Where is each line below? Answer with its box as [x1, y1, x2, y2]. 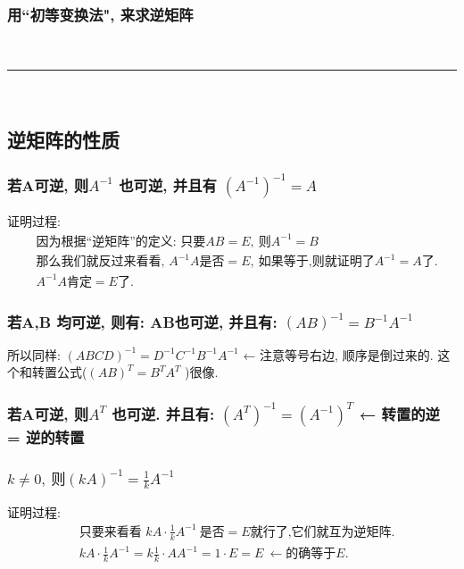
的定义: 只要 [135, 235, 206, 248]
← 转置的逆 [359, 402, 440, 424]
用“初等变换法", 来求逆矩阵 [7, 3, 194, 25]
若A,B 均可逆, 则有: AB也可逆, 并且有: [7, 310, 278, 332]
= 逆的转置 [7, 425, 85, 448]
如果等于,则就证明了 [258, 255, 375, 269]
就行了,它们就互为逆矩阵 [250, 525, 392, 539]
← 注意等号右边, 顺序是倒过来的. [243, 345, 434, 364]
